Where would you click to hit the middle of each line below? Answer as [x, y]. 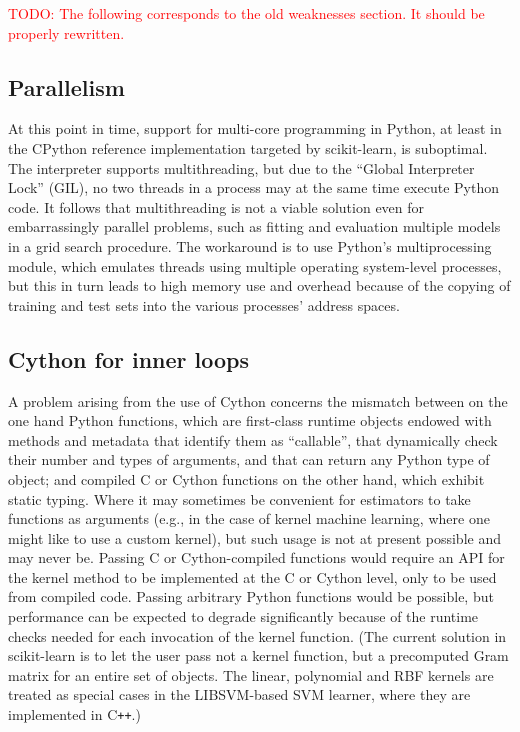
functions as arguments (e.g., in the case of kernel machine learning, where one [249, 518]
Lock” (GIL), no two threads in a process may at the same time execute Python [253, 187]
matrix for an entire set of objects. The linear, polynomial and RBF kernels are [251, 674]
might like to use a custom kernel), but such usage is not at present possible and [254, 537]
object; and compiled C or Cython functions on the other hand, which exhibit [246, 478]
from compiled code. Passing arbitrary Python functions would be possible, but [251, 596]
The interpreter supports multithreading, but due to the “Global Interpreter [241, 167]
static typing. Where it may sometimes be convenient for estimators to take [239, 498]
